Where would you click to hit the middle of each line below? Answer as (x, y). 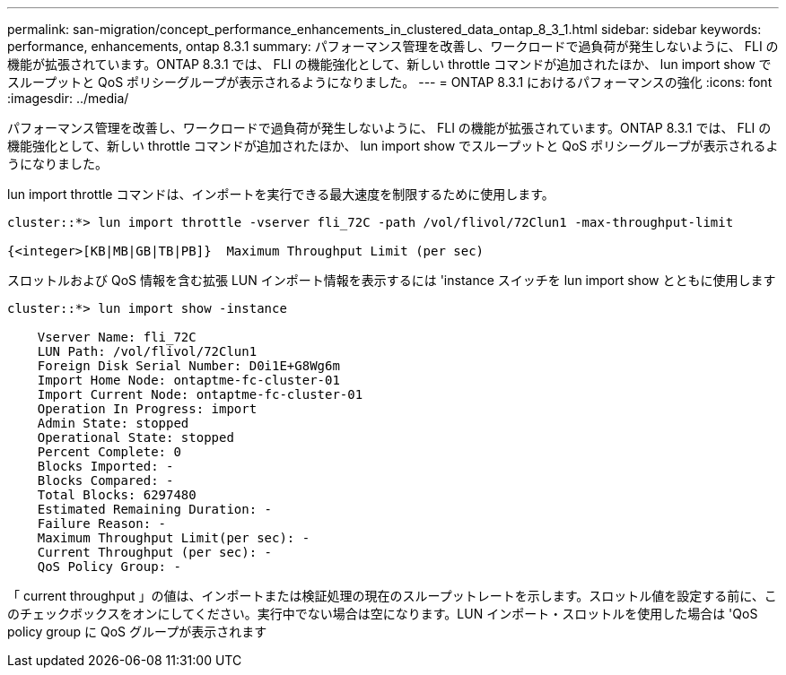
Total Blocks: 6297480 (117, 495)
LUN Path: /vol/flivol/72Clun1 (147, 351)
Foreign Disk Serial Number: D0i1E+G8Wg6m (188, 366)
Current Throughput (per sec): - (155, 552)
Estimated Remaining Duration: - (155, 509)
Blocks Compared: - (105, 480)
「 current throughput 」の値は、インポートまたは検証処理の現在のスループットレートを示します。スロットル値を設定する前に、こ (392, 596)
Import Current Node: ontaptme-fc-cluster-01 (200, 394)
